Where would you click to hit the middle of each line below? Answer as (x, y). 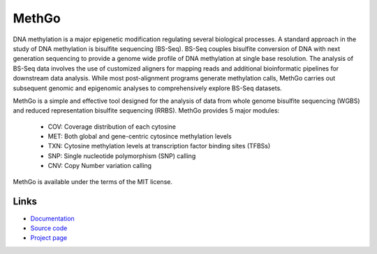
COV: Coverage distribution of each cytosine (112, 127)
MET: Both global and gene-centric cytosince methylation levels (140, 136)
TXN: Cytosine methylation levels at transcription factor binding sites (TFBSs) (159, 146)
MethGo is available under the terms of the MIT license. (93, 181)
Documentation (52, 218)
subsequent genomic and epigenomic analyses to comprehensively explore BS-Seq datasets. (147, 88)
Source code (49, 228)
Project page (49, 238)
